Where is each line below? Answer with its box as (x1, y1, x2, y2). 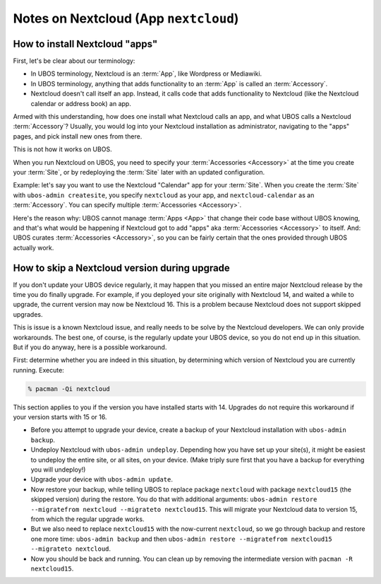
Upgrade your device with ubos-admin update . (30, 475, 173, 484)
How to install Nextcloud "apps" (13, 37, 158, 49)
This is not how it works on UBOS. (13, 145, 112, 153)
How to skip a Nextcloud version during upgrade (13, 262, 231, 274)
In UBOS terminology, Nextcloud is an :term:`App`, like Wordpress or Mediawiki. (30, 69, 262, 78)
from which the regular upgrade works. (30, 515, 145, 523)
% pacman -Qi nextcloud (28, 385, 111, 392)
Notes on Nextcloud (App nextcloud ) (13, 11, 239, 26)
